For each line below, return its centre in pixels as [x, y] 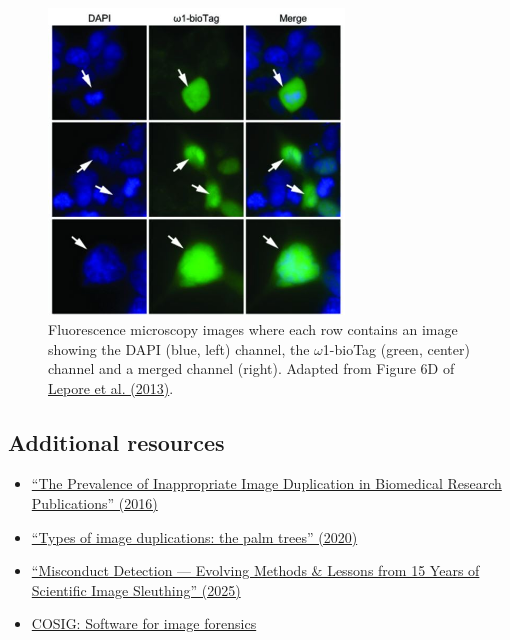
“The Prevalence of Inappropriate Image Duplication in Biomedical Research [266, 483]
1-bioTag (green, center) [396, 348]
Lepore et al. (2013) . [111, 387]
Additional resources [116, 441]
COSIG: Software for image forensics [144, 623]
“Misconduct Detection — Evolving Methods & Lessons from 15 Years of [255, 570]
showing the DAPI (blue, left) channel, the [179, 348]
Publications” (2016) [94, 503]
